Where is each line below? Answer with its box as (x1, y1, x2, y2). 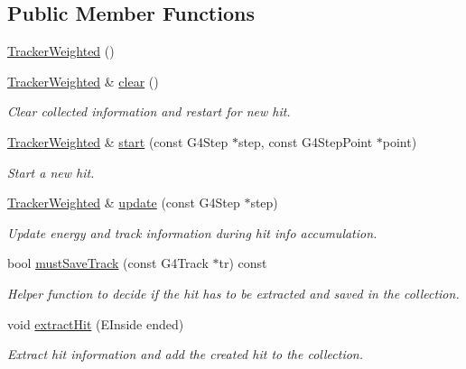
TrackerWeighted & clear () (7, 71, 159, 90)
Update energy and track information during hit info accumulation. (7, 223, 377, 242)
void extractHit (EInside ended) (7, 314, 184, 333)
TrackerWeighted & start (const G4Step (7, 132, 228, 151)
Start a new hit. (7, 162, 95, 181)
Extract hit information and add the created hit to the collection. (7, 345, 364, 364)
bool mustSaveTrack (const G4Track (7, 254, 209, 272)
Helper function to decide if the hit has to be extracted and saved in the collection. (7, 283, 460, 302)
